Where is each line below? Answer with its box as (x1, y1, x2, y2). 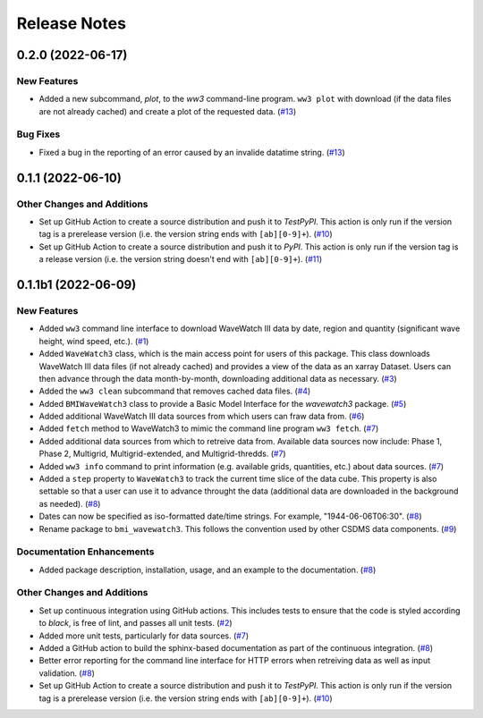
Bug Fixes (16, 128, 61, 140)
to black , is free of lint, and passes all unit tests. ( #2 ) (38, 618, 233, 629)
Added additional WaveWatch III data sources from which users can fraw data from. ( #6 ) (38, 411, 365, 422)
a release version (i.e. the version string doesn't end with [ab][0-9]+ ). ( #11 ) (38, 254, 322, 265)
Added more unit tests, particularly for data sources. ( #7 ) (38, 630, 250, 641)
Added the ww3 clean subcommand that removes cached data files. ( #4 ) (38, 385, 311, 397)
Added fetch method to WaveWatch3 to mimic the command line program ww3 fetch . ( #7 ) (38, 423, 379, 434)
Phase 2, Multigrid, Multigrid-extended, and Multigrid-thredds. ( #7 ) (38, 448, 286, 460)
